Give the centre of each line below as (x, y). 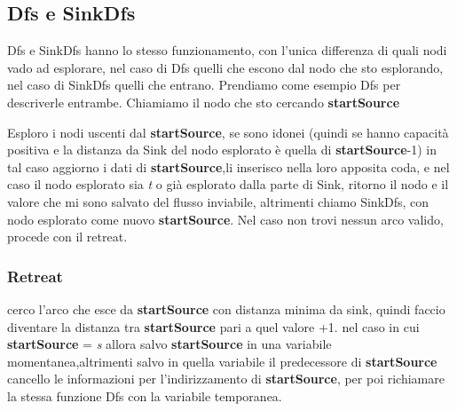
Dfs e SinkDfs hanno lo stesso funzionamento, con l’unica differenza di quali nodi (227, 50)
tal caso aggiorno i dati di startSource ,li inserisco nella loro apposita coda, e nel (228, 166)
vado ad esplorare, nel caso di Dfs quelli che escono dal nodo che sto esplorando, (225, 67)
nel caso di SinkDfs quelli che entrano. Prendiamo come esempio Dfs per (204, 85)
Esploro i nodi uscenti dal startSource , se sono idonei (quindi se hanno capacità (228, 132)
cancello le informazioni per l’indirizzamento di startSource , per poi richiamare (226, 379)
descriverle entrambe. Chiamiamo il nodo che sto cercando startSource (204, 102)
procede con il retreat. (67, 237)
